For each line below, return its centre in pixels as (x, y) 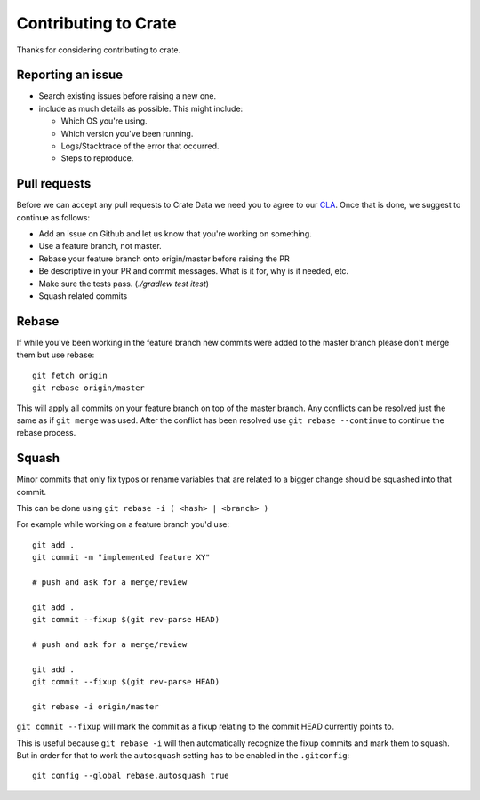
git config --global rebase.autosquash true (131, 776)
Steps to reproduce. (97, 158)
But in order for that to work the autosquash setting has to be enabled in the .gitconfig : (183, 756)
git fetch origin (70, 375)
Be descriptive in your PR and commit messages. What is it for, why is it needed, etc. (194, 271)
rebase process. (46, 433)
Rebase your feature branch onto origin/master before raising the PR (164, 259)
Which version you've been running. (127, 133)
